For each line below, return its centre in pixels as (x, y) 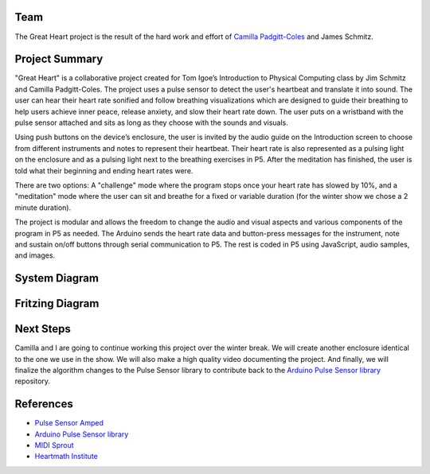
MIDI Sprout (55, 445)
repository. (33, 381)
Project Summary (59, 59)
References (44, 404)
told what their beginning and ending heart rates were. (104, 170)
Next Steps (43, 329)
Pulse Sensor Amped (69, 423)
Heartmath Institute (66, 457)
